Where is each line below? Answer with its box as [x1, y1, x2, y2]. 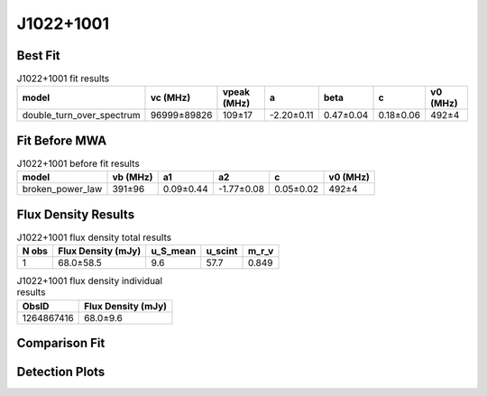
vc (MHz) [150, 91, 191, 104]
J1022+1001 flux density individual [16, 275, 162, 288]
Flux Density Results [16, 207, 135, 222]
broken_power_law [22, 183, 103, 196]
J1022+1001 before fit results [16, 158, 140, 170]
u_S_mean [151, 244, 197, 257]
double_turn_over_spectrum [22, 109, 141, 122]
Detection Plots [16, 364, 106, 380]
